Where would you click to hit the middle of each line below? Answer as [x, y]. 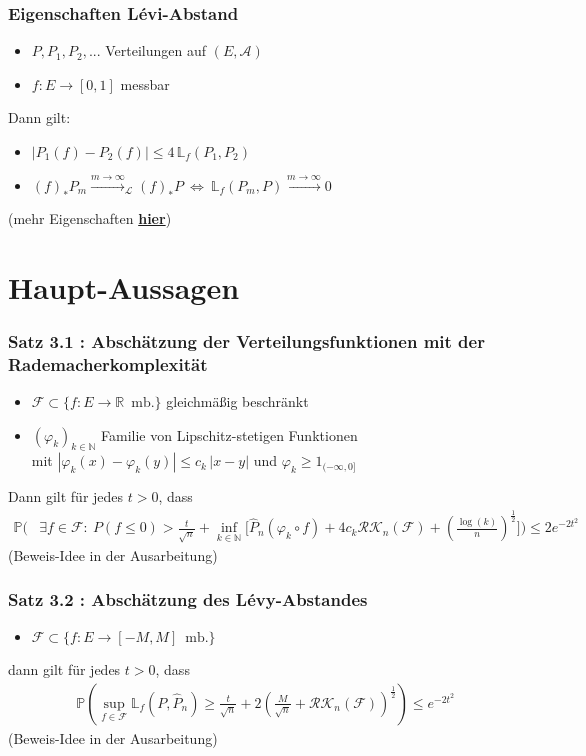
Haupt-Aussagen [124, 286]
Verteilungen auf [156, 50]
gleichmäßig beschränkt [237, 400]
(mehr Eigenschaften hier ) [90, 217]
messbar [145, 83]
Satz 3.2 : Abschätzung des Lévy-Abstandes [188, 599]
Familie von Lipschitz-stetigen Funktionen [229, 434]
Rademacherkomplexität [108, 363]
